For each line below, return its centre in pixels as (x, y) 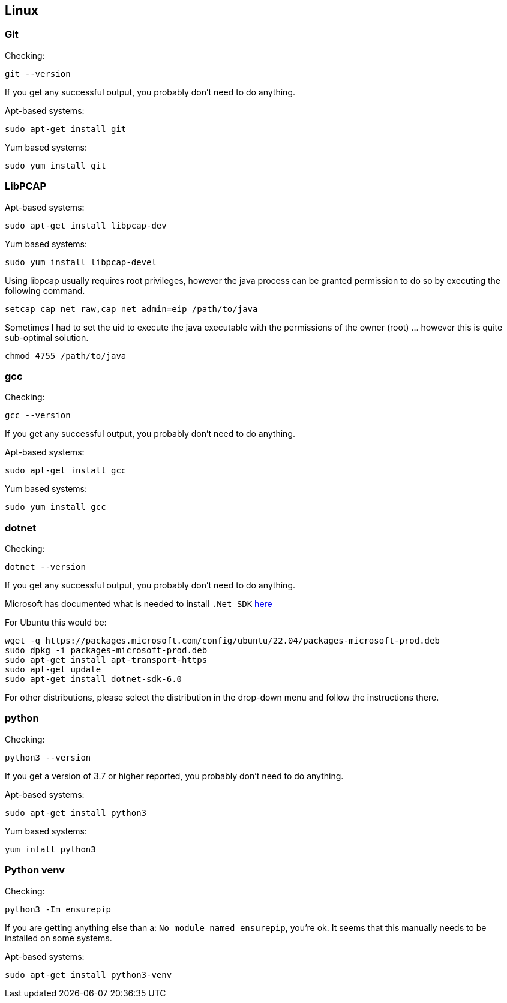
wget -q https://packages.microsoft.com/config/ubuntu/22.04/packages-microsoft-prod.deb (222, 641)
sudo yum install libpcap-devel (81, 262)
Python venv (35, 870)
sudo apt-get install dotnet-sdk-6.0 (94, 679)
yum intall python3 (50, 849)
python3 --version (48, 757)
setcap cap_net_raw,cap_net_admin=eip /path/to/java (131, 309)
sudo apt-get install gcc (66, 471)
